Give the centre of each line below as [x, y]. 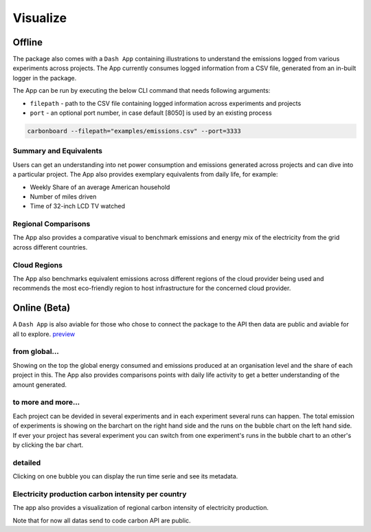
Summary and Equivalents [58, 151]
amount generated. [40, 384]
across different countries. [50, 247]
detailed [27, 463]
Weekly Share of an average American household [100, 187]
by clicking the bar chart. [48, 445]
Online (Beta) [42, 308]
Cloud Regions [38, 265]
